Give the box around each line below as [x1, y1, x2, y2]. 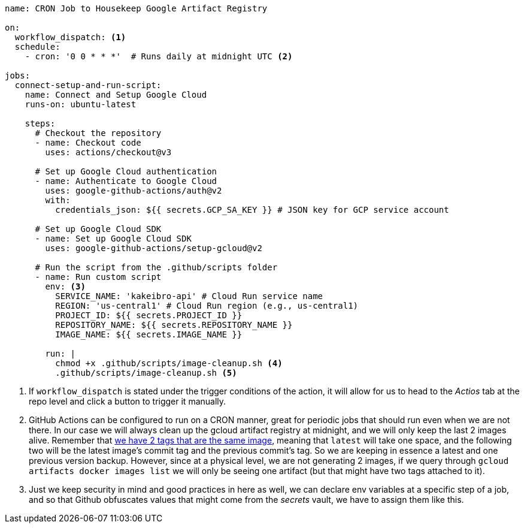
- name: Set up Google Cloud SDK [35, 234, 192, 243]
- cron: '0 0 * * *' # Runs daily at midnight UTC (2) [25, 52, 293, 61]
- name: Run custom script [35, 272, 162, 282]
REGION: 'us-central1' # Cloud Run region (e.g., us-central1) [55, 301, 359, 310]
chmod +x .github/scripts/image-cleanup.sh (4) [55, 358, 283, 368]
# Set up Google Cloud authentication [35, 167, 217, 176]
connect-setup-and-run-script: [14, 80, 162, 90]
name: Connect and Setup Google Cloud [25, 90, 207, 99]
